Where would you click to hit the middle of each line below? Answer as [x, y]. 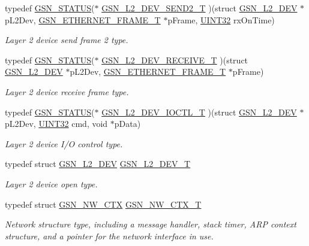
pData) [127, 124]
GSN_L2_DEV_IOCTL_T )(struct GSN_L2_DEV [199, 112]
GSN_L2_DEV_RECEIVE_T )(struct [175, 60]
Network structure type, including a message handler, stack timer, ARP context [151, 224]
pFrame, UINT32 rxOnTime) [221, 19]
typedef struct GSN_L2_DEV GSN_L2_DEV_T [98, 164]
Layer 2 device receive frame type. [67, 91]
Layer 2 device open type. [51, 183]
